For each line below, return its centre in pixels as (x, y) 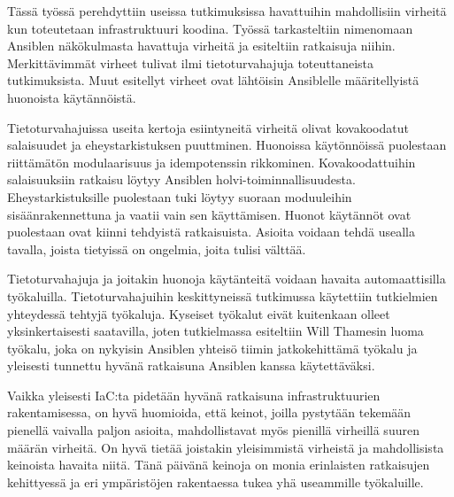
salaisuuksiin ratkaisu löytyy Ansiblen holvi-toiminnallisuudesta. (181, 179)
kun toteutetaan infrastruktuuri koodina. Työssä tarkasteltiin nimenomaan (210, 28)
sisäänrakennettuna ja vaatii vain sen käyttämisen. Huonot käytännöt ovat (209, 214)
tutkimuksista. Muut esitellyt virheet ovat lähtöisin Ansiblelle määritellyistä (213, 80)
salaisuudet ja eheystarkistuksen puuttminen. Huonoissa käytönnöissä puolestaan (227, 145)
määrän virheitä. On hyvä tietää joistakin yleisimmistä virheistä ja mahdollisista (226, 447)
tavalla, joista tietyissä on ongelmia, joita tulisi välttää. (157, 248)
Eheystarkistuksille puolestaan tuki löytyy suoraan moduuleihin (180, 196)
